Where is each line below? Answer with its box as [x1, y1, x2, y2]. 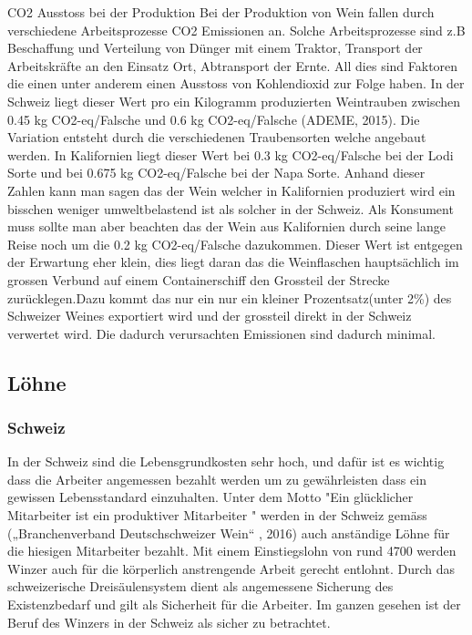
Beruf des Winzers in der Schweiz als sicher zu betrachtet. [7, 612, 331, 631]
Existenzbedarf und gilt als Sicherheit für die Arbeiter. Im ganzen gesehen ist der [7, 595, 461, 614]
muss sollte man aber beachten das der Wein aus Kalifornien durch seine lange [7, 217, 446, 236]
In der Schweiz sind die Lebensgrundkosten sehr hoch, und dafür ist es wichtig [7, 452, 445, 471]
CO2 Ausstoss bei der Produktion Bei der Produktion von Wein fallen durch [7, 3, 435, 21]
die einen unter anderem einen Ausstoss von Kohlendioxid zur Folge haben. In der [7, 74, 465, 93]
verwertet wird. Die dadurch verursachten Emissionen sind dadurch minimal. [7, 323, 436, 343]
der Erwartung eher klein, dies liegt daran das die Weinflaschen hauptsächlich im [7, 252, 459, 271]
